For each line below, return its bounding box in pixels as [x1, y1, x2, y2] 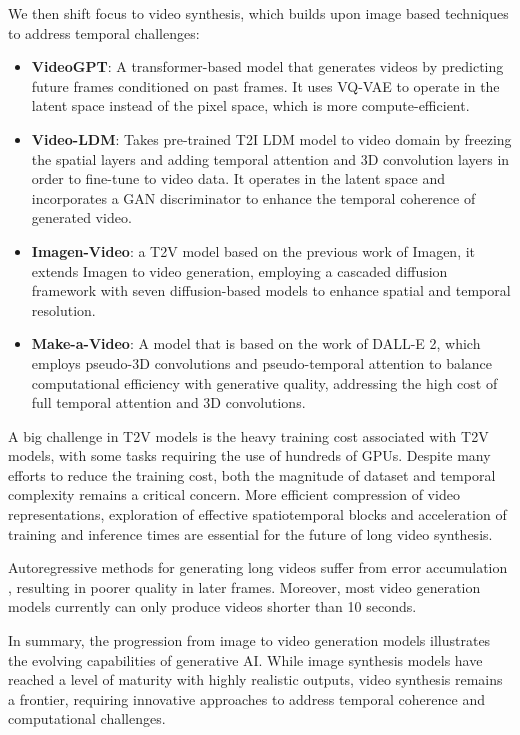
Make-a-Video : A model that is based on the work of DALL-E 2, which [31, 333, 481, 354]
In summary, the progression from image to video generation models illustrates [8, 630, 491, 651]
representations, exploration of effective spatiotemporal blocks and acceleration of [8, 504, 507, 525]
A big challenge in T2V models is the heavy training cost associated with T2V [8, 425, 489, 446]
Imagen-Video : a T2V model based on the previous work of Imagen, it [31, 240, 476, 261]
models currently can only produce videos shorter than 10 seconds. [8, 596, 417, 617]
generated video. [31, 207, 132, 228]
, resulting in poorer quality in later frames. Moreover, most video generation [8, 576, 481, 597]
